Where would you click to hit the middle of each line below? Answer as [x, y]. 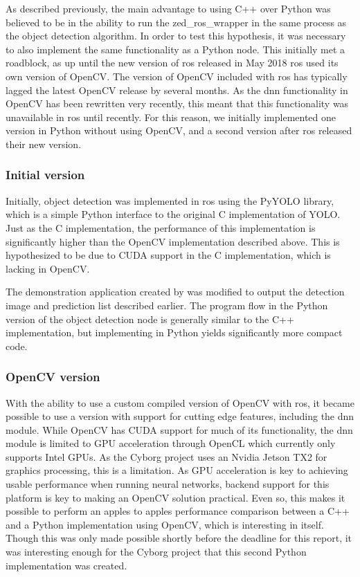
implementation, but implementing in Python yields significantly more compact [174, 332]
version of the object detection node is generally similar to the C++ [150, 319]
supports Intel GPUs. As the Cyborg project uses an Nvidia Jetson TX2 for [166, 456]
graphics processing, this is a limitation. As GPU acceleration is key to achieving [177, 470]
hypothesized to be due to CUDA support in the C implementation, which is [168, 255]
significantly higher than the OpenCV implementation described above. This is [173, 241]
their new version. [44, 144]
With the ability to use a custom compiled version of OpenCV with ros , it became [180, 402]
